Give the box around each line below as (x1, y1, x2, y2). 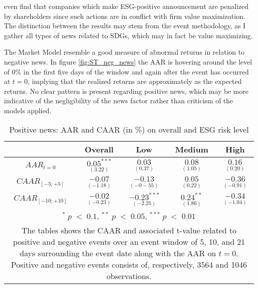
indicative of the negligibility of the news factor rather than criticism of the (4, 95, 233, 106)
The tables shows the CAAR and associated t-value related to (21, 224, 237, 236)
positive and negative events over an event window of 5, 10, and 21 (13, 236, 245, 248)
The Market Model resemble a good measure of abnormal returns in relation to (4, 47, 245, 57)
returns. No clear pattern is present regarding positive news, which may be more (4, 85, 249, 96)
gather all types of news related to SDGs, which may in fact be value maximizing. (4, 30, 253, 40)
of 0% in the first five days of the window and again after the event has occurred (4, 66, 249, 76)
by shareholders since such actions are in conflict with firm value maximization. (4, 10, 246, 21)
